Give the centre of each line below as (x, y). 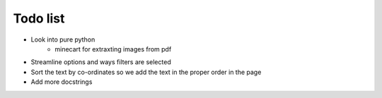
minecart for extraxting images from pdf (113, 49)
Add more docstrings (62, 82)
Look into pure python (63, 39)
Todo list (39, 18)
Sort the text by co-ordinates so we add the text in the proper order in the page (146, 72)
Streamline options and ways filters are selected (101, 62)
